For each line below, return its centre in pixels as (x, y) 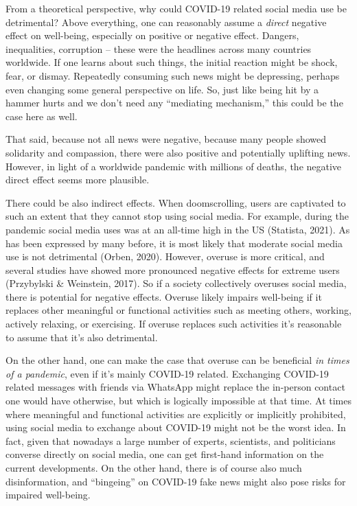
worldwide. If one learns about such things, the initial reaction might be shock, (172, 62)
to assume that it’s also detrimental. (82, 337)
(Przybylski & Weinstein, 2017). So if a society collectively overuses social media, (176, 283)
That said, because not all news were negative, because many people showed (166, 139)
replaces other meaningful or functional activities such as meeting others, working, (178, 310)
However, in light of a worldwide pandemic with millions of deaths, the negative (174, 166)
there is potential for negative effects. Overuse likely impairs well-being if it (164, 296)
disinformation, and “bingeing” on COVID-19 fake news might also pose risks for (176, 481)
